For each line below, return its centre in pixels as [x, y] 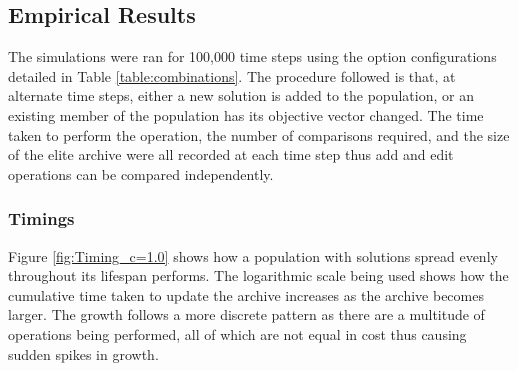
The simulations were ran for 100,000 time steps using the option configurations [252, 56]
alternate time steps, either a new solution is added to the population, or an [241, 95]
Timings [41, 218]
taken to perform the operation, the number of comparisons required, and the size [259, 134]
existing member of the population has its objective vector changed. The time [246, 114]
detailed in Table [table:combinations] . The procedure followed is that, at [232, 75]
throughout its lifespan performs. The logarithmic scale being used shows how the [258, 275]
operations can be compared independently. [141, 173]
